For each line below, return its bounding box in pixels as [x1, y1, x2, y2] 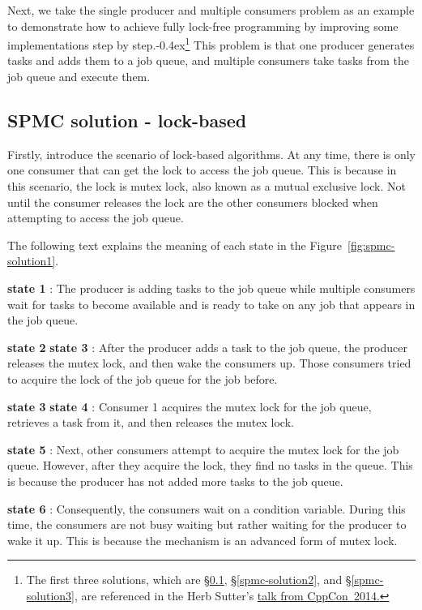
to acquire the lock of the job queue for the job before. [7, 370, 278, 387]
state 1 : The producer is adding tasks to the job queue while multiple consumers [7, 279, 416, 296]
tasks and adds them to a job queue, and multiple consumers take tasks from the [7, 52, 410, 69]
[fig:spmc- [347, 236, 395, 253]
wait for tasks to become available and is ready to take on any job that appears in [7, 295, 416, 312]
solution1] [7, 252, 56, 269]
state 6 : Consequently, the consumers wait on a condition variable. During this [7, 500, 406, 517]
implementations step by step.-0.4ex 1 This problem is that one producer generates [7, 34, 415, 53]
